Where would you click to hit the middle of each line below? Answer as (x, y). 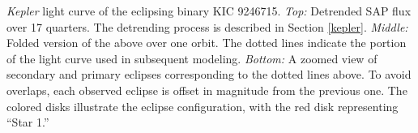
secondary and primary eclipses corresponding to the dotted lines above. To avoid (209, 74)
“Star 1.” (28, 122)
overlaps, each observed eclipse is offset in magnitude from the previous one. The (207, 90)
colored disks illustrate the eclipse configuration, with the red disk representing (203, 106)
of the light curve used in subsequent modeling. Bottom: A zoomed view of (192, 58)
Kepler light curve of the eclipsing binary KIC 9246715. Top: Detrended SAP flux (209, 11)
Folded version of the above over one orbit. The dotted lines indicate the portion (207, 43)
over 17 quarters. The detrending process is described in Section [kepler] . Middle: (207, 26)
